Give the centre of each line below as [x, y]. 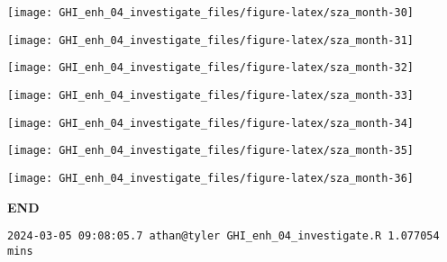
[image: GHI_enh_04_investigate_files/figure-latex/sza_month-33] [211, 95]
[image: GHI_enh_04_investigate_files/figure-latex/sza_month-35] [211, 151]
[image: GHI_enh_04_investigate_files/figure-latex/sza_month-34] [211, 123]
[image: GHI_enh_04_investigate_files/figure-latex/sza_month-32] [211, 68]
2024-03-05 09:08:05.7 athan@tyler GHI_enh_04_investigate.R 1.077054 [223, 236]
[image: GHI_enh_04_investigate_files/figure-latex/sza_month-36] [211, 178]
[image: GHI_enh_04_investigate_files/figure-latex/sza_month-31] [211, 40]
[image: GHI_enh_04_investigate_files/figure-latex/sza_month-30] [211, 13]
